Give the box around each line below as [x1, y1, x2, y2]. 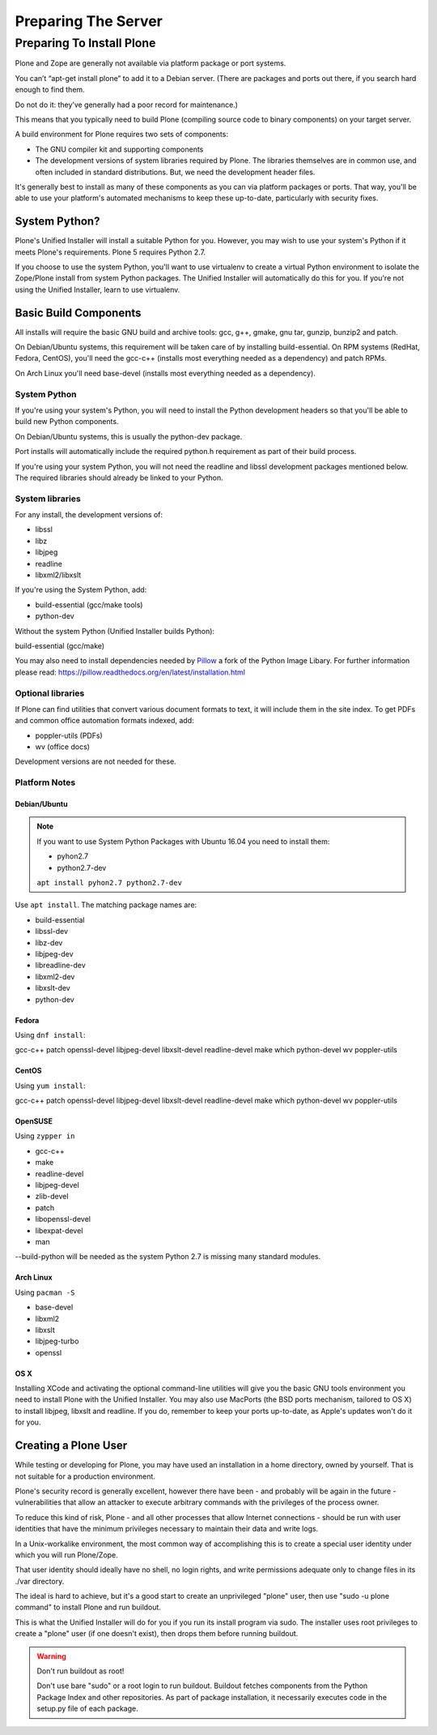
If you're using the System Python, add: [15, 585, 147, 595]
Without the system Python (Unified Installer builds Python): [15, 626, 214, 636]
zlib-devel [35, 1192, 69, 1202]
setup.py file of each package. [36, 1703, 138, 1714]
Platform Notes [15, 777, 76, 788]
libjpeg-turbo [35, 1336, 79, 1346]
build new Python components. [15, 417, 119, 426]
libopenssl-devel [35, 1214, 91, 1224]
